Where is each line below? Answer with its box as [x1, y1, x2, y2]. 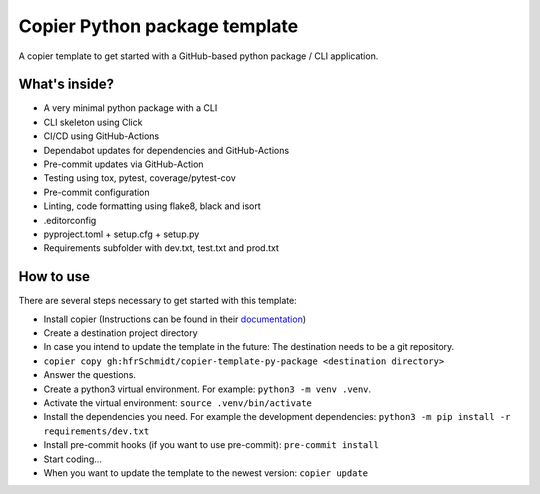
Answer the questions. [43, 369, 137, 381]
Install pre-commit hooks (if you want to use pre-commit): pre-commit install [43, 439, 380, 451]
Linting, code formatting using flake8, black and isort [43, 200, 262, 212]
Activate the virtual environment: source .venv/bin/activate [43, 397, 312, 409]
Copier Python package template [18, 15, 299, 37]
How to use [18, 268, 90, 285]
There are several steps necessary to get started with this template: [18, 295, 297, 307]
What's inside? [18, 76, 115, 93]
